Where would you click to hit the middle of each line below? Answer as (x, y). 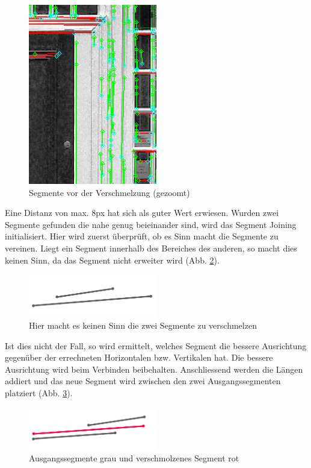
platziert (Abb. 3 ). (39, 392)
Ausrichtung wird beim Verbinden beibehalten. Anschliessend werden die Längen (154, 369)
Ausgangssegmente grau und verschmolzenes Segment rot (134, 458)
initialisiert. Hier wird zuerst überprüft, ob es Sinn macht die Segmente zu (142, 236)
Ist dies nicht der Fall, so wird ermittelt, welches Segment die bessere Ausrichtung (156, 345)
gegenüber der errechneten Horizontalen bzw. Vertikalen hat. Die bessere (139, 357)
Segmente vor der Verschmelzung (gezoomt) (109, 192)
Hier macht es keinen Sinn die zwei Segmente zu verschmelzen (143, 325)
